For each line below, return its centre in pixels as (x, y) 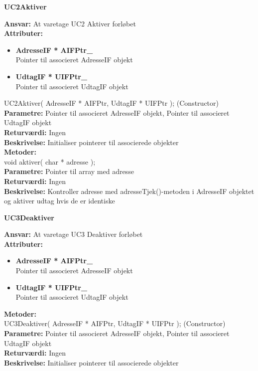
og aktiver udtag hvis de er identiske (60, 201)
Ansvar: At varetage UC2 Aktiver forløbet (70, 23)
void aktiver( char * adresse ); (50, 161)
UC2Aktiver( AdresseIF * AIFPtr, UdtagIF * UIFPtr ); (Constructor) (111, 103)
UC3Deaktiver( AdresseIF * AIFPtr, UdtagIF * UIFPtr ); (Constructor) (115, 323)
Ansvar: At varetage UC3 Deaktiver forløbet (73, 234)
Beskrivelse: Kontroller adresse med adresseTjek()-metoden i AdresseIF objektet (129, 191)
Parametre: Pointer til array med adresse (69, 171)
